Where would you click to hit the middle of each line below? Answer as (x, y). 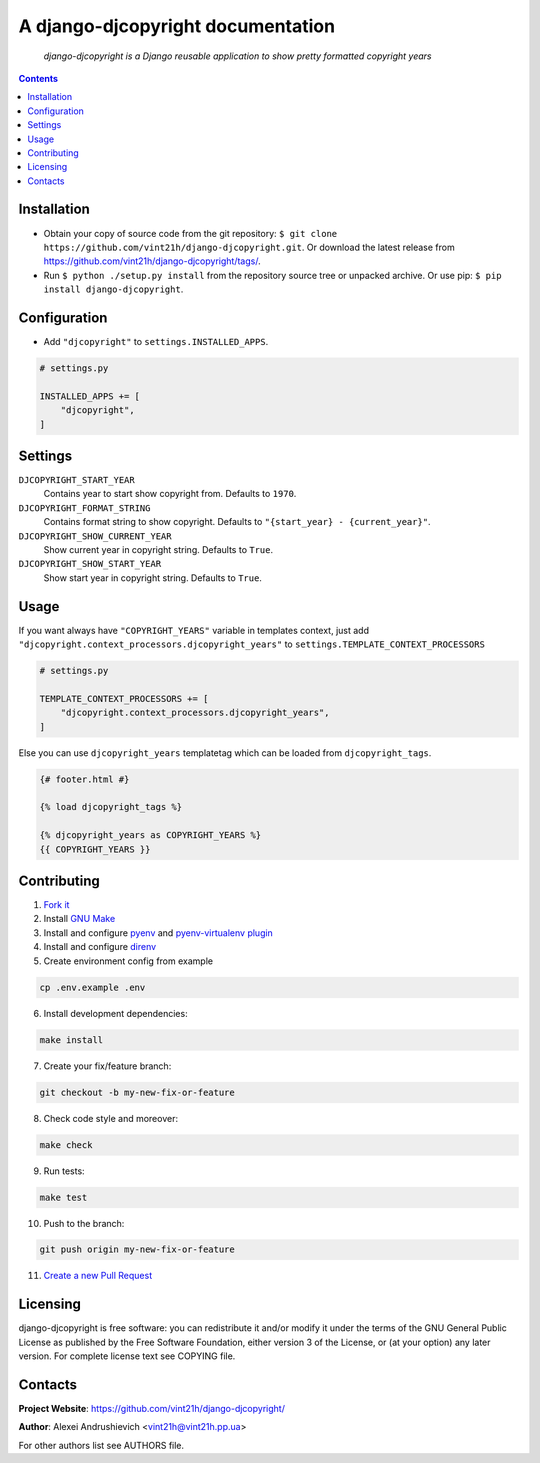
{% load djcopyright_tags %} (111, 807)
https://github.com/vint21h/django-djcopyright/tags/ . (152, 261)
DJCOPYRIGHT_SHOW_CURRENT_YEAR (95, 536)
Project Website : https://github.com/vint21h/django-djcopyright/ (151, 1409)
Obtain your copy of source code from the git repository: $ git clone (190, 233)
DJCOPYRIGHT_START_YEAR (76, 480)
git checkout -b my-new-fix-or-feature (137, 1092)
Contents (38, 78)
